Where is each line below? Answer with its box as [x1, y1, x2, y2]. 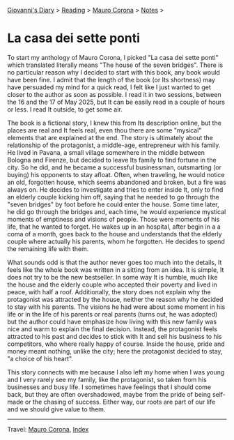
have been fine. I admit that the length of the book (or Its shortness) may [7, 75, 216, 84]
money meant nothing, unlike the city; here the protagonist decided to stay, [7, 347, 223, 355]
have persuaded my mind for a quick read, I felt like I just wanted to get [7, 83, 211, 91]
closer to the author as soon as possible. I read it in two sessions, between [7, 90, 221, 98]
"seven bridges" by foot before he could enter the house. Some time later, [7, 200, 219, 208]
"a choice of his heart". [7, 354, 73, 363]
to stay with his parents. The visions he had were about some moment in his [7, 303, 226, 311]
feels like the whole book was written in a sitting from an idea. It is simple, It [7, 265, 224, 274]
